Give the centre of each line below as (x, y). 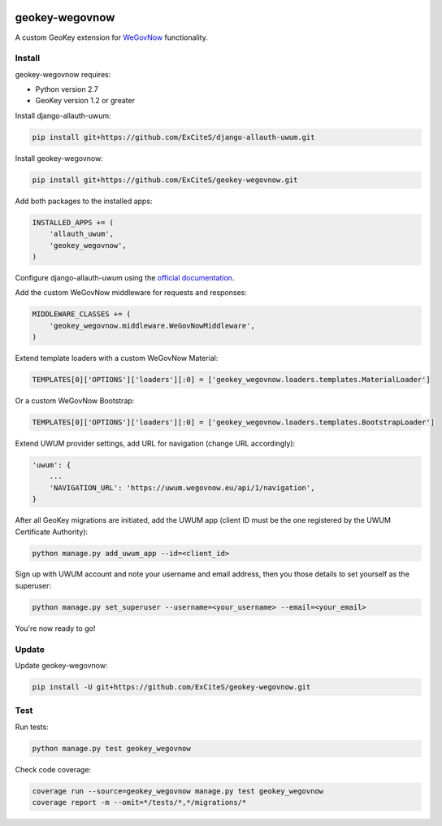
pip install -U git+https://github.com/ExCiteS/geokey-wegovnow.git (171, 687)
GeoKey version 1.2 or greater (85, 101)
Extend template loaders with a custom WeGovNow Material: (117, 359)
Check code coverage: (53, 769)
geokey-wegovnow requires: (63, 74)
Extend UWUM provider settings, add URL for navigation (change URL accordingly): (155, 443)
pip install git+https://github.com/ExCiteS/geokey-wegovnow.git (165, 180)
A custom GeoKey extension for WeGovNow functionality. (112, 37)
